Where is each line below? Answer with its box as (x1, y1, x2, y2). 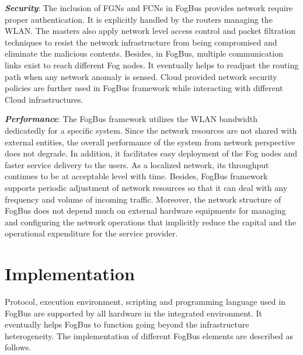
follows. (5, 341, 32, 353)
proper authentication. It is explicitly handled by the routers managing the (5, 13, 273, 25)
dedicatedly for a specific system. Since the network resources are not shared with (5, 124, 297, 136)
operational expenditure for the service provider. (5, 227, 178, 239)
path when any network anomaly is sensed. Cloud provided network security (5, 70, 277, 82)
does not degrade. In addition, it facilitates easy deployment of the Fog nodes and (5, 147, 298, 159)
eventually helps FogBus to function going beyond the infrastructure (5, 318, 249, 330)
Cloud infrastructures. (5, 93, 83, 105)
